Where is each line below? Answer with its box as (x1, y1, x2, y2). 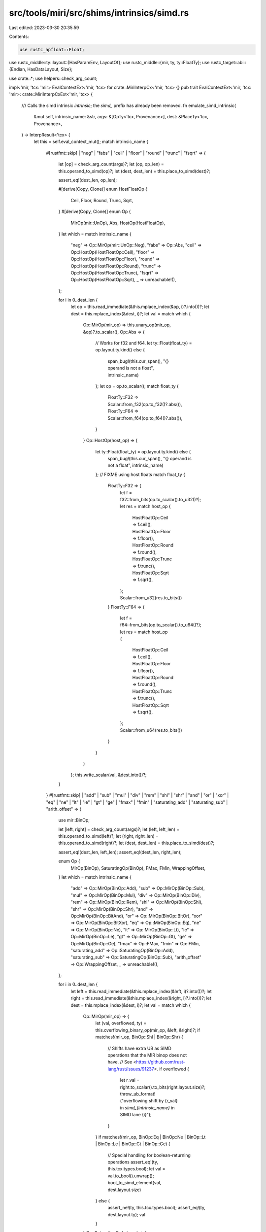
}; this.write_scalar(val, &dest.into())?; (70, 772, 147, 778)
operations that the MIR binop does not (107, 1052, 187, 1058)
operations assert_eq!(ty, (107, 1159, 159, 1165)
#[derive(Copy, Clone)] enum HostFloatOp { (58, 186, 148, 192)
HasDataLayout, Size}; (27, 67, 73, 72)
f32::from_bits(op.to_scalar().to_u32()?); (120, 497, 201, 503)
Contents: (9, 34, 29, 39)
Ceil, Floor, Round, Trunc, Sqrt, (70, 197, 133, 203)
